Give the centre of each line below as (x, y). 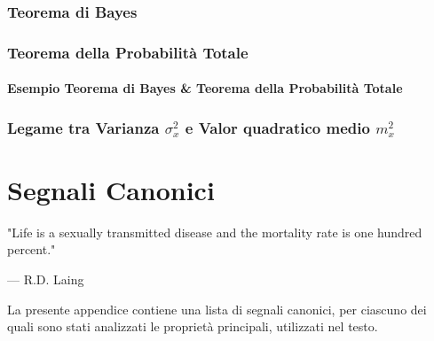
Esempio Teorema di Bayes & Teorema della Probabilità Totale (205, 88)
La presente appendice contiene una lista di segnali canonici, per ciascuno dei (217, 309)
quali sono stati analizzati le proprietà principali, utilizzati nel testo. (193, 326)
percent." (32, 249)
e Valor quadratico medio (277, 127)
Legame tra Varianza (83, 127)
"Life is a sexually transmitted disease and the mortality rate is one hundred (215, 232)
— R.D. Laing (46, 279)
